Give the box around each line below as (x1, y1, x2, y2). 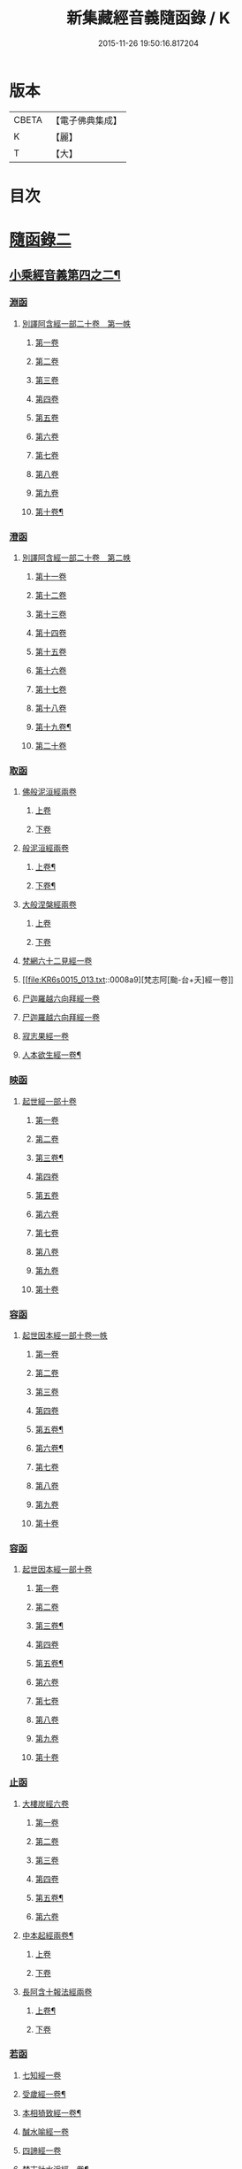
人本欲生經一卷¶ (21, 1050, 82, 1060)
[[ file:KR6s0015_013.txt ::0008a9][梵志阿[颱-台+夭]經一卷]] (21, 974, 234, 985)
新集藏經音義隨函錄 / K (65, 8, 231, 28)
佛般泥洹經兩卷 (21, 787, 77, 797)
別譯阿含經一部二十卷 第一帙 (21, 318, 131, 328)
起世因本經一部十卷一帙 (21, 1329, 108, 1341)
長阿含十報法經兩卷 (21, 1986, 93, 1996)
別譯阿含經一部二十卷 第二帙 (21, 552, 131, 563)
